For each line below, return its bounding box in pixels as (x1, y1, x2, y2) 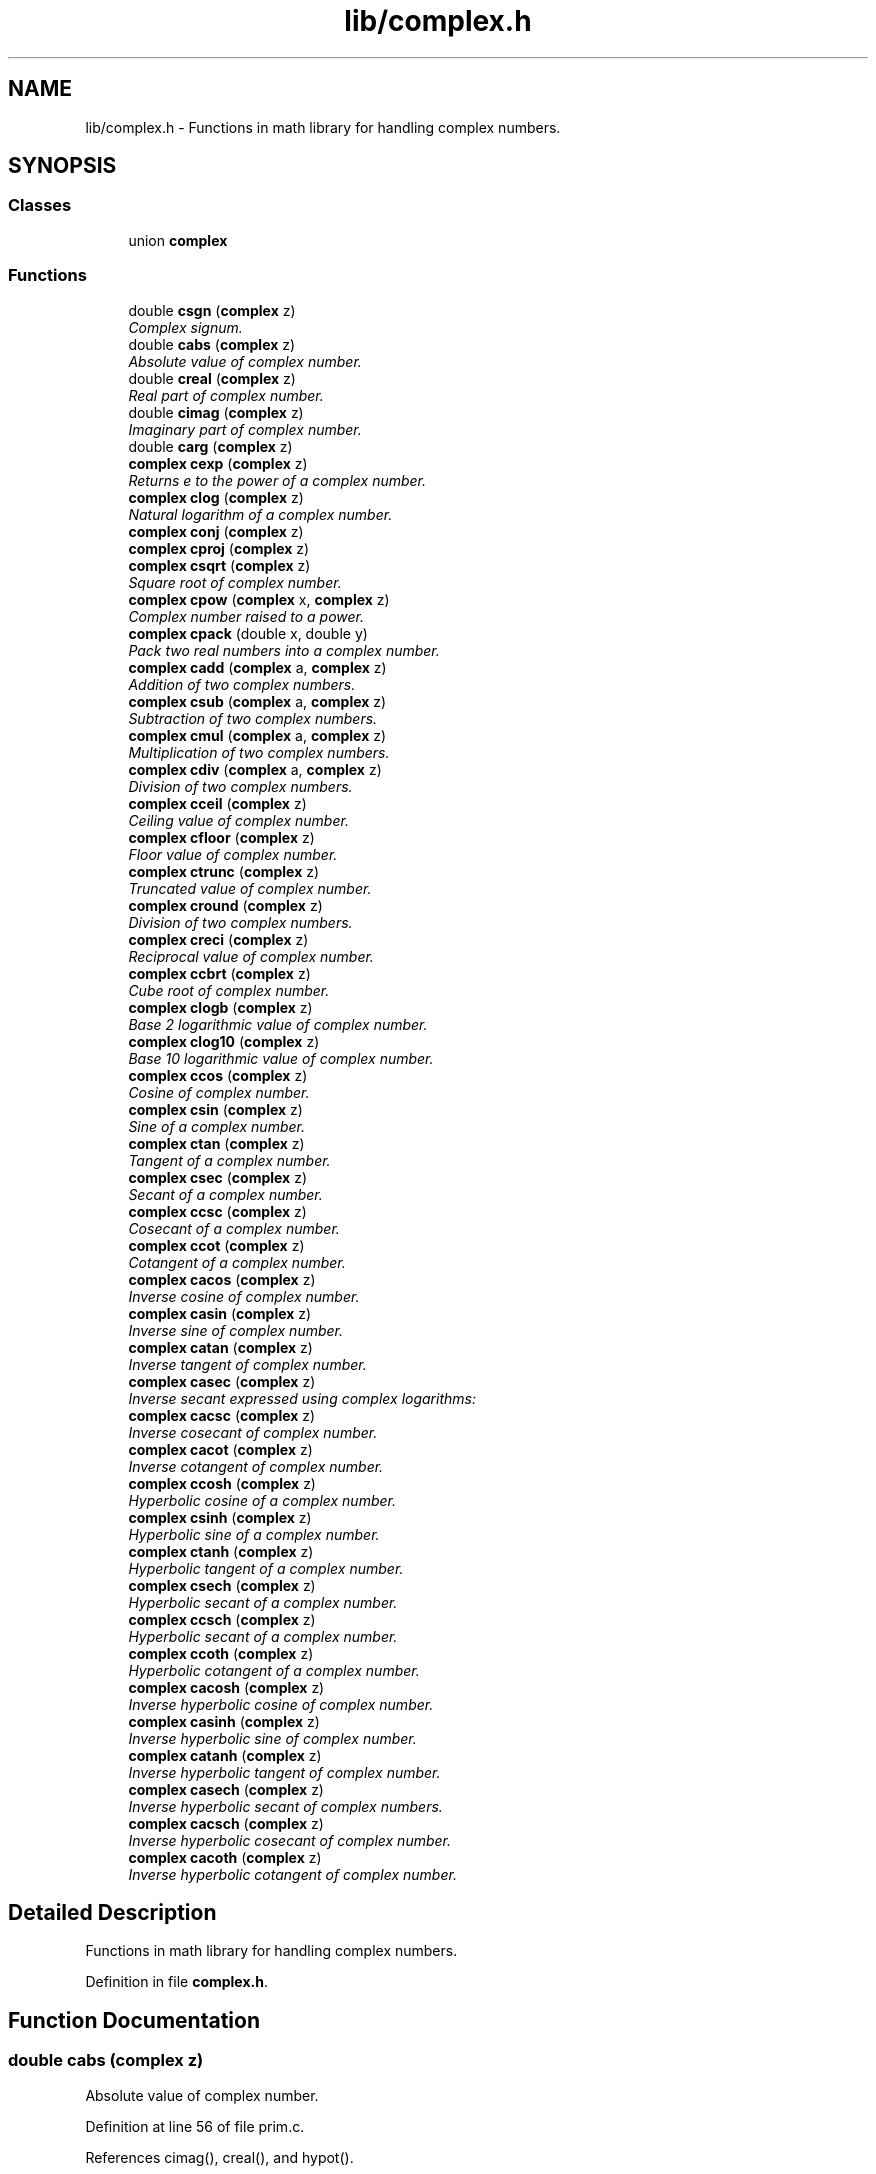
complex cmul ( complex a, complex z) (128, 726, 387, 744)
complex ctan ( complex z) (128, 1134, 305, 1152)
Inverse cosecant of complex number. (128, 1423, 378, 1441)
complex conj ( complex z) (128, 522, 304, 540)
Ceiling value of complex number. (128, 811, 349, 829)
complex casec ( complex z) (128, 1372, 316, 1390)
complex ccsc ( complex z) (128, 1202, 307, 1220)
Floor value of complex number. (128, 845, 338, 863)
